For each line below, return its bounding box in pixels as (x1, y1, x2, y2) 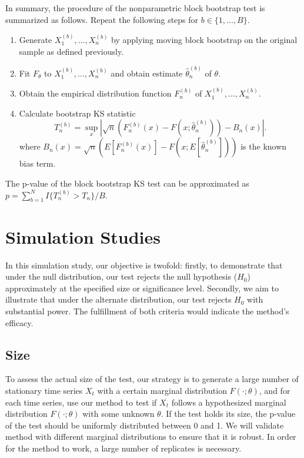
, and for (259, 384, 290, 396)
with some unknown (82, 407, 155, 420)
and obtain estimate (111, 67, 183, 79)
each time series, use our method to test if (5, 396, 157, 408)
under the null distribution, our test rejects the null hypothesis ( (5, 270, 238, 283)
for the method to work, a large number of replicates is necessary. (5, 442, 242, 454)
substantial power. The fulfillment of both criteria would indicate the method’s (5, 304, 289, 317)
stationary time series (5, 384, 83, 396)
